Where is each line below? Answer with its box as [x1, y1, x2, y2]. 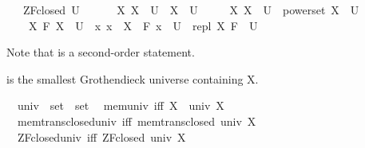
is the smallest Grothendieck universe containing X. [6, 70, 259, 87]
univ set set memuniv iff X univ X [17, 97, 224, 114]
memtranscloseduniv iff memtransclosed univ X [17, 112, 256, 129]
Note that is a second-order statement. [6, 44, 195, 60]
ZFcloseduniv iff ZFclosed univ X [17, 128, 186, 145]
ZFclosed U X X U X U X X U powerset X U [22, 2, 359, 18]
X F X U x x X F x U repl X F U [28, 17, 258, 33]
